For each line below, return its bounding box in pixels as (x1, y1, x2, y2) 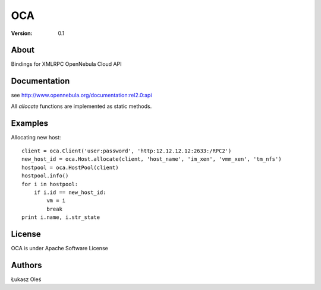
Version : (11, 30, 33, 37)
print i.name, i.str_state (21, 214, 100, 221)
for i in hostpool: (21, 181, 78, 187)
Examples (11, 118, 49, 128)
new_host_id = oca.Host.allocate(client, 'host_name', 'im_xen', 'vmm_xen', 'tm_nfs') (21, 156, 282, 162)
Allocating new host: (11, 133, 61, 141)
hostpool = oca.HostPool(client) (21, 164, 119, 171)
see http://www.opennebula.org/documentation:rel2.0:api (11, 92, 152, 99)
